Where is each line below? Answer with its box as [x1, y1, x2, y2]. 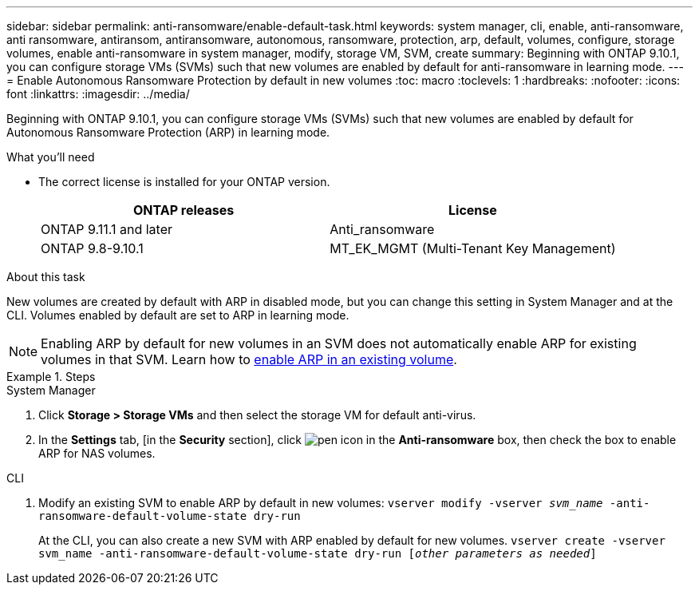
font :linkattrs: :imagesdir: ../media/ [6, 87, 190, 101]
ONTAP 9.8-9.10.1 [41, 240, 144, 256]
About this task [6, 270, 85, 284]
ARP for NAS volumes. [38, 446, 156, 460]
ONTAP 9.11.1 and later [41, 221, 173, 237]
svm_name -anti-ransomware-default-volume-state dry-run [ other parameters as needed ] [38, 547, 597, 560]
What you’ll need [6, 150, 95, 164]
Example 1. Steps [6, 370, 96, 383]
